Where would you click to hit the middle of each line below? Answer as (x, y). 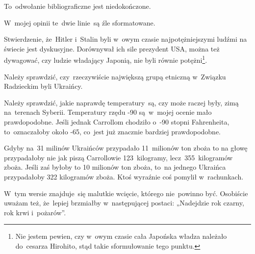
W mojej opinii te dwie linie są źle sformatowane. (80, 22)
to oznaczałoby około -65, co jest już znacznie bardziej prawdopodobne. (113, 131)
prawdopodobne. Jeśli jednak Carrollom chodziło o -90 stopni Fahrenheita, (117, 122)
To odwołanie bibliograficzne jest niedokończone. (77, 6)
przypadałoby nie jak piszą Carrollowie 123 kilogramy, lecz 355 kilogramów (118, 157)
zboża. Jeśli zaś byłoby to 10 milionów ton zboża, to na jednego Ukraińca (115, 167)
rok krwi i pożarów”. (35, 212)
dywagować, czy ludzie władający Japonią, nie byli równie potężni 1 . (106, 59)
